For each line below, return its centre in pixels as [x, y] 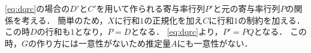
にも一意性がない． [215, 43]
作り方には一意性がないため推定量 [104, 43]
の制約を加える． [271, 20]
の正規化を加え [173, 20]
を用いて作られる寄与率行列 [151, 8]
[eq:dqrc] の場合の [37, 8]
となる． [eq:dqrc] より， [177, 32]
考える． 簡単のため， [64, 20]
